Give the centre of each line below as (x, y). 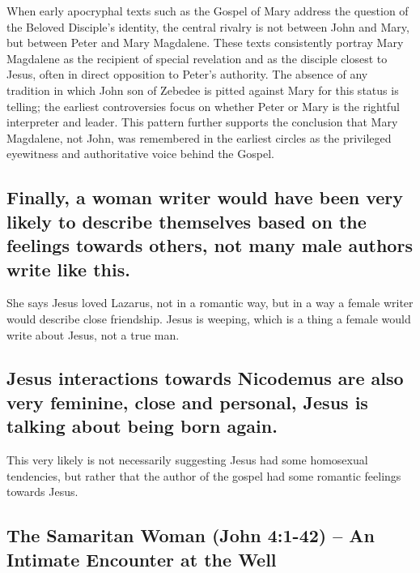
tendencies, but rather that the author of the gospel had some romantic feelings (204, 475)
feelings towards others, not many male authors (210, 245)
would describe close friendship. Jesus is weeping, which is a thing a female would (209, 318)
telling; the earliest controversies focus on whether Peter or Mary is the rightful (203, 106)
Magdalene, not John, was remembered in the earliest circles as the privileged (199, 137)
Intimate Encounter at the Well (142, 559)
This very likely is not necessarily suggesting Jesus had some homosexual (187, 460)
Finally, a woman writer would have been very (205, 197)
